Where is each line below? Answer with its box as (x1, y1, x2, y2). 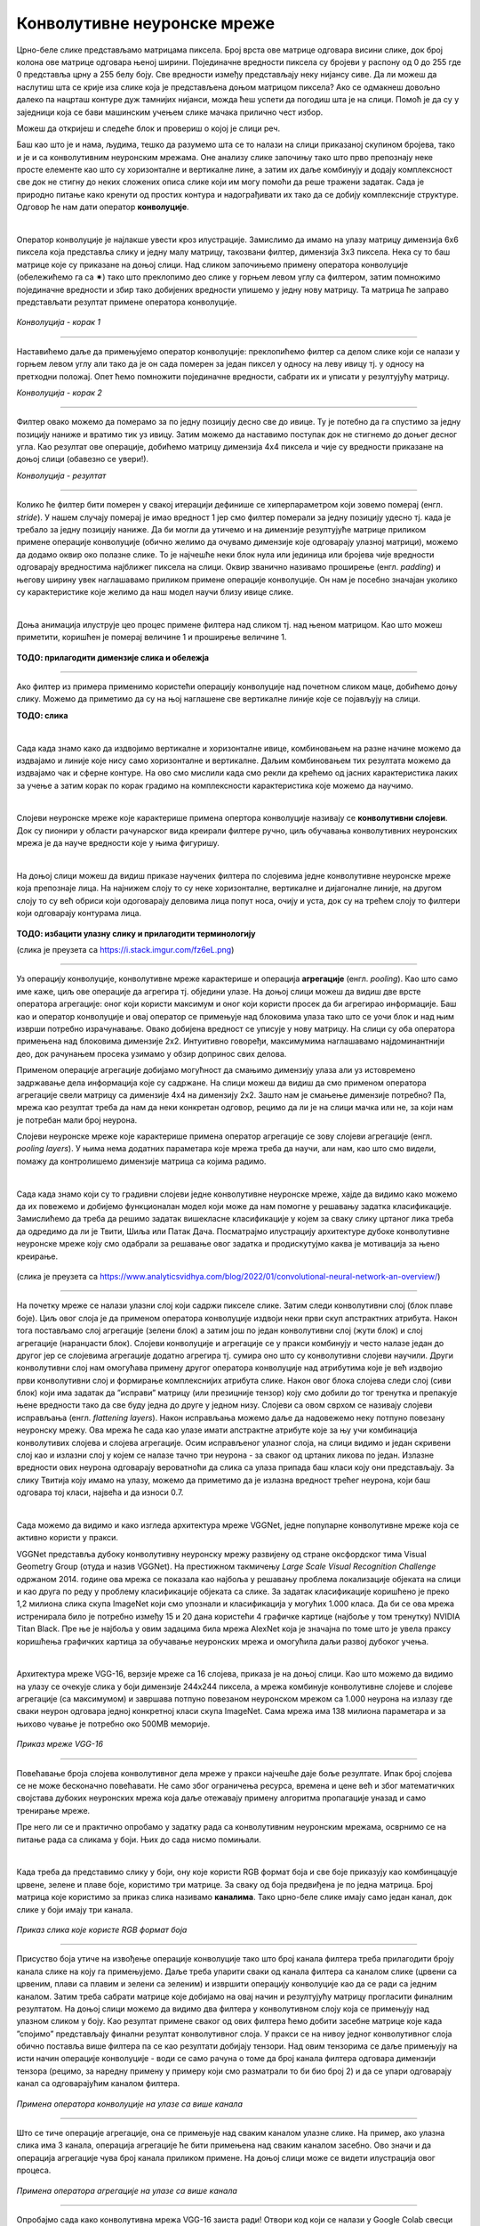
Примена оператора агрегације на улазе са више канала (16, 2185, 237, 2196)
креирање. (16, 1251, 58, 1262)
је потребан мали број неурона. (16, 1114, 138, 1125)
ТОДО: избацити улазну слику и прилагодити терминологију (16, 928, 257, 938)
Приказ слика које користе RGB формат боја (16, 1924, 188, 1935)
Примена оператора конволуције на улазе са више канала (16, 2098, 244, 2109)
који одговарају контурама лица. (16, 908, 142, 919)
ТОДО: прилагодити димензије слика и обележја (16, 652, 209, 662)
